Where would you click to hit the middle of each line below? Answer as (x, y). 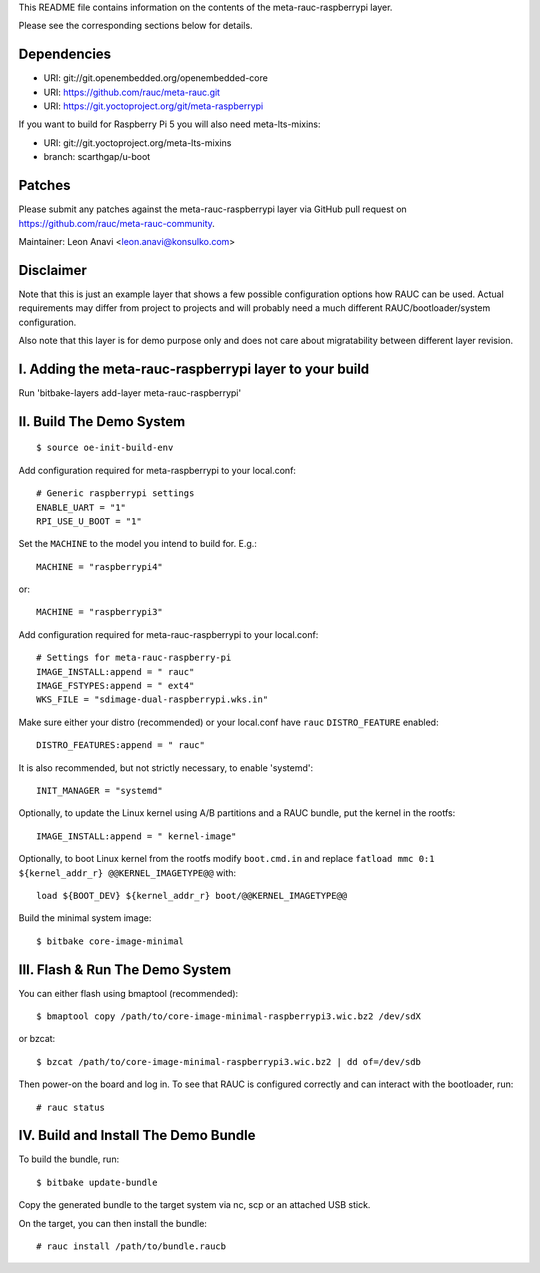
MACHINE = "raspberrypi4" (100, 566)
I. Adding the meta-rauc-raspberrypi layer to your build (194, 368)
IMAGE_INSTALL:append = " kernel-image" (136, 836)
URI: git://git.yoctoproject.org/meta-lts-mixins (137, 142)
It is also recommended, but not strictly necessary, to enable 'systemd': (166, 767)
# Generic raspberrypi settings (115, 493)
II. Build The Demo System (102, 421)
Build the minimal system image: (85, 918)
